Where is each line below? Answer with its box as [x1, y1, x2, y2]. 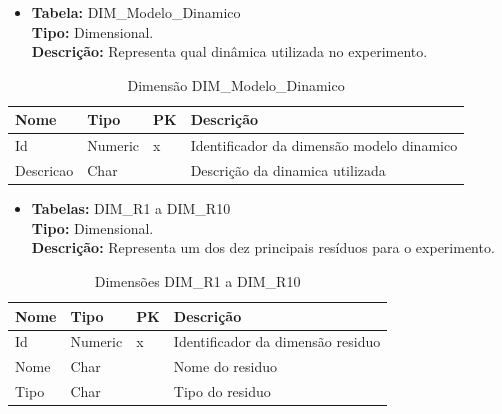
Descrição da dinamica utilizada [190, 160, 386, 181]
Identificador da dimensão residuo [173, 331, 381, 352]
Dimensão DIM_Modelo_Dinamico [127, 74, 345, 95]
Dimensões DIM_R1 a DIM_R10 [94, 270, 301, 291]
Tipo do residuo [173, 381, 271, 402]
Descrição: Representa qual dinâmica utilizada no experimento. [31, 41, 428, 62]
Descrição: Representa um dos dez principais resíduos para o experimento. [31, 237, 495, 258]
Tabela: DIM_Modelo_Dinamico [31, 2, 241, 22]
